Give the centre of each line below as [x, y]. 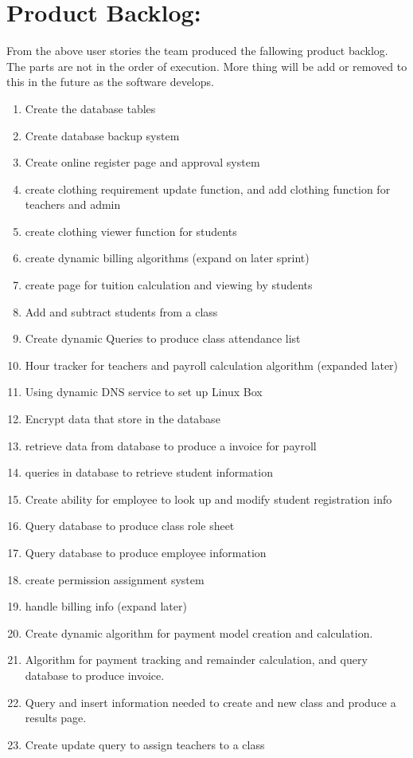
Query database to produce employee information [146, 552]
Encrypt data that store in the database [123, 419]
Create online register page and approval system [142, 162]
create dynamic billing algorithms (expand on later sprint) [167, 258]
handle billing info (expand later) [106, 606]
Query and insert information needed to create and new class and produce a [210, 702]
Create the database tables [90, 108]
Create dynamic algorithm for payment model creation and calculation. [199, 632]
